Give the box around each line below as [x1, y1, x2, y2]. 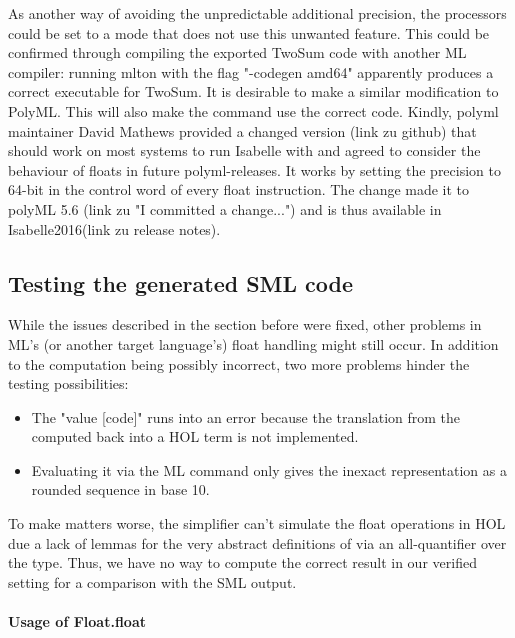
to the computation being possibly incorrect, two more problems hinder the [8, 353, 470, 374]
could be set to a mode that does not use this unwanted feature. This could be [8, 22, 490, 43]
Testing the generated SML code [8, 267, 354, 298]
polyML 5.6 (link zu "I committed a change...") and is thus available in [8, 198, 442, 219]
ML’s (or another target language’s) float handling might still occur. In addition [8, 333, 499, 354]
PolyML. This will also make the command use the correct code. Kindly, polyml [8, 100, 499, 121]
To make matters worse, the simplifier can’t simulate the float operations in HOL [8, 513, 506, 534]
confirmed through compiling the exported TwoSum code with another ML [8, 42, 467, 63]
